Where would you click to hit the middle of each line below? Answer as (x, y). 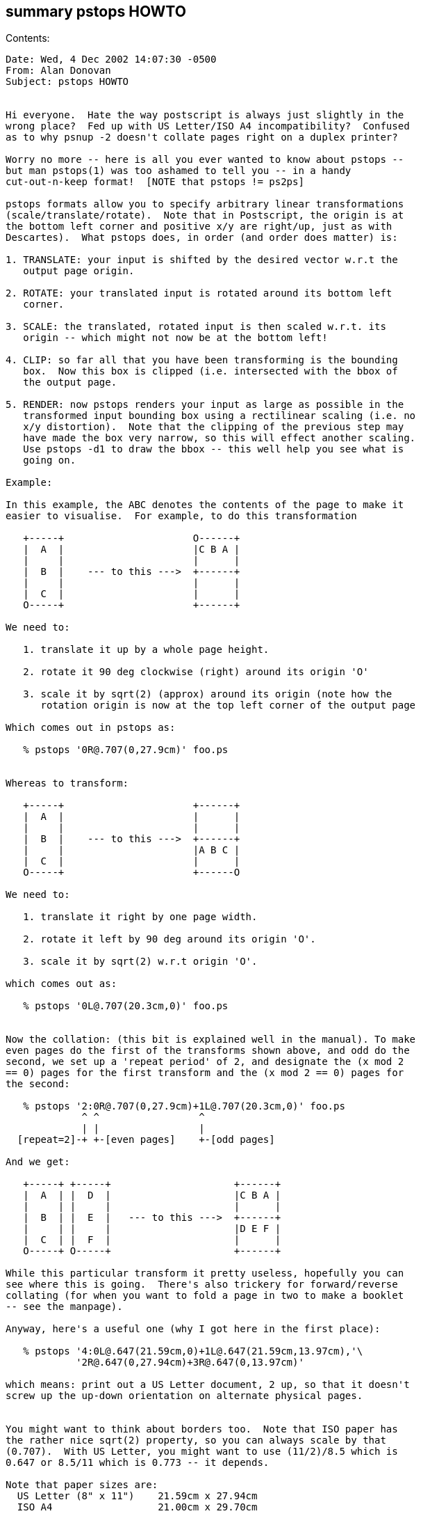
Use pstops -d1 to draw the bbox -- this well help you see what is (214, 449)
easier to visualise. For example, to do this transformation (181, 516)
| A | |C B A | (132, 550)
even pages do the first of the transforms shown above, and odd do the (208, 1051)
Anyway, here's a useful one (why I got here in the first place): (193, 1329)
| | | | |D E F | (152, 1229)
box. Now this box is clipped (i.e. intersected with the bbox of (210, 371)
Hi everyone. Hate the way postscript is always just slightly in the (205, 115)
